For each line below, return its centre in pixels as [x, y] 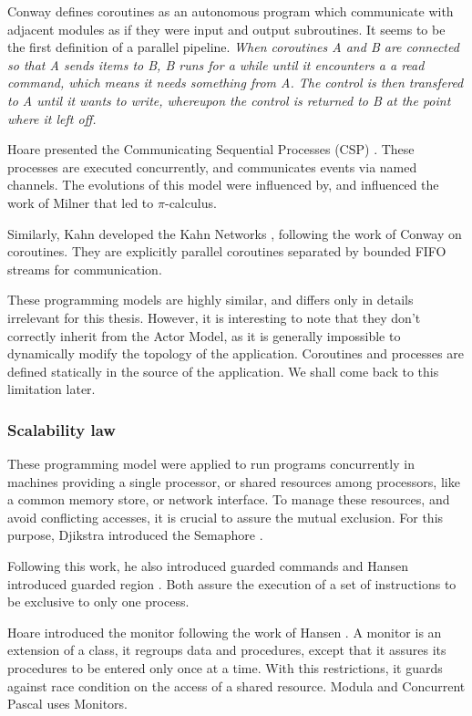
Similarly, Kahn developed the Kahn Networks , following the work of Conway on [235, 233]
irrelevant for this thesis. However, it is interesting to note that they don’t [214, 317]
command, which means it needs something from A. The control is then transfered [236, 83]
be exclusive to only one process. [98, 602]
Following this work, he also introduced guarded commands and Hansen [208, 566]
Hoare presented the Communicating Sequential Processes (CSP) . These [211, 149]
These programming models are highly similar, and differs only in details [210, 300]
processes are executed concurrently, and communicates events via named [212, 166]
